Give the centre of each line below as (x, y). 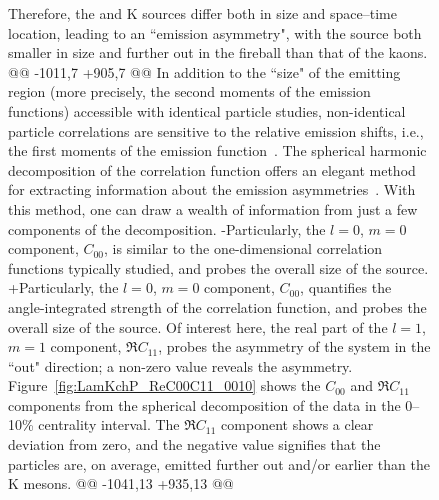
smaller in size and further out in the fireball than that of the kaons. (218, 52)
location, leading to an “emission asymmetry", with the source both (215, 32)
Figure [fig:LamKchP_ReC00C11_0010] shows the (164, 385)
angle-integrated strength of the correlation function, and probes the (217, 306)
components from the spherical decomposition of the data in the (204, 404)
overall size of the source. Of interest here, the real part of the (198, 326)
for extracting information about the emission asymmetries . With (212, 189)
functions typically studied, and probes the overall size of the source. (218, 267)
